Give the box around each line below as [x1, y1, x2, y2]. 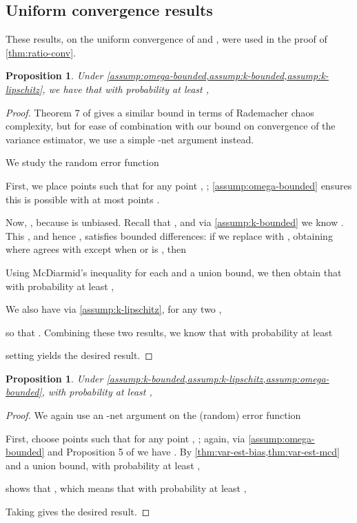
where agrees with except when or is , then [6, 242, 186, 256]
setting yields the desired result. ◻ [6, 348, 153, 362]
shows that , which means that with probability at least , [6, 481, 247, 495]
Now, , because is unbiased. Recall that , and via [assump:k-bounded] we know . [6, 215, 344, 229]
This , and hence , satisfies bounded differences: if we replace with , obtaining [6, 228, 333, 243]
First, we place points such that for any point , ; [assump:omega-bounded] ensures [6, 178, 352, 192]
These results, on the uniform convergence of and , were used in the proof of [6, 32, 327, 46]
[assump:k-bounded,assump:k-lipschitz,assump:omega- [106, 371, 329, 385]
